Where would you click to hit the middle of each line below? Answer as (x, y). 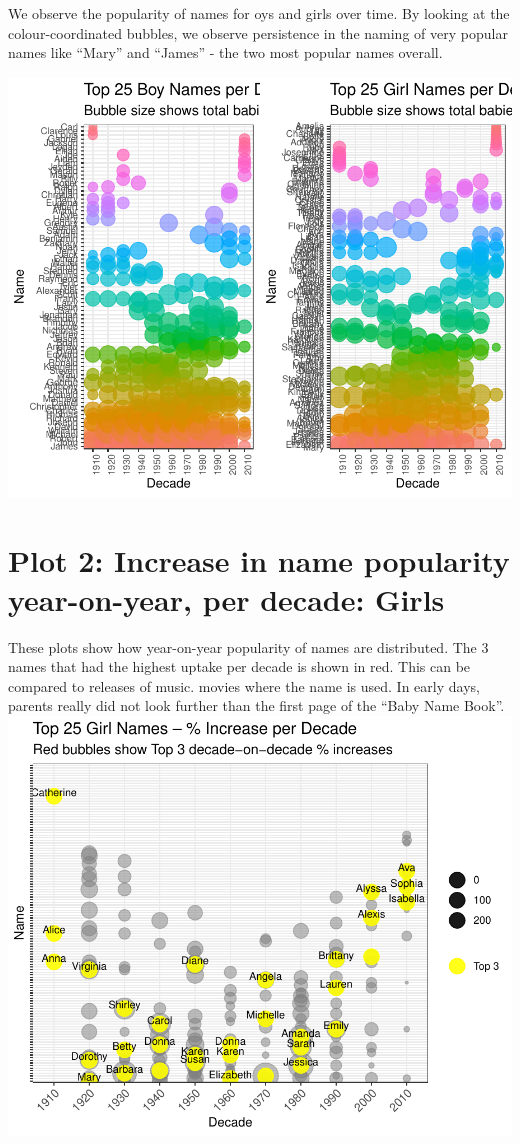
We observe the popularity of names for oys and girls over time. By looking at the (259, 13)
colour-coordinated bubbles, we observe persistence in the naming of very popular (258, 32)
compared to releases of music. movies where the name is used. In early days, (244, 685)
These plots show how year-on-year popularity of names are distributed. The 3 (248, 646)
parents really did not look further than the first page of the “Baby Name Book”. (256, 705)
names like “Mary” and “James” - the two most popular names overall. (225, 52)
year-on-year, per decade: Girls (226, 598)
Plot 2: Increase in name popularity (259, 559)
